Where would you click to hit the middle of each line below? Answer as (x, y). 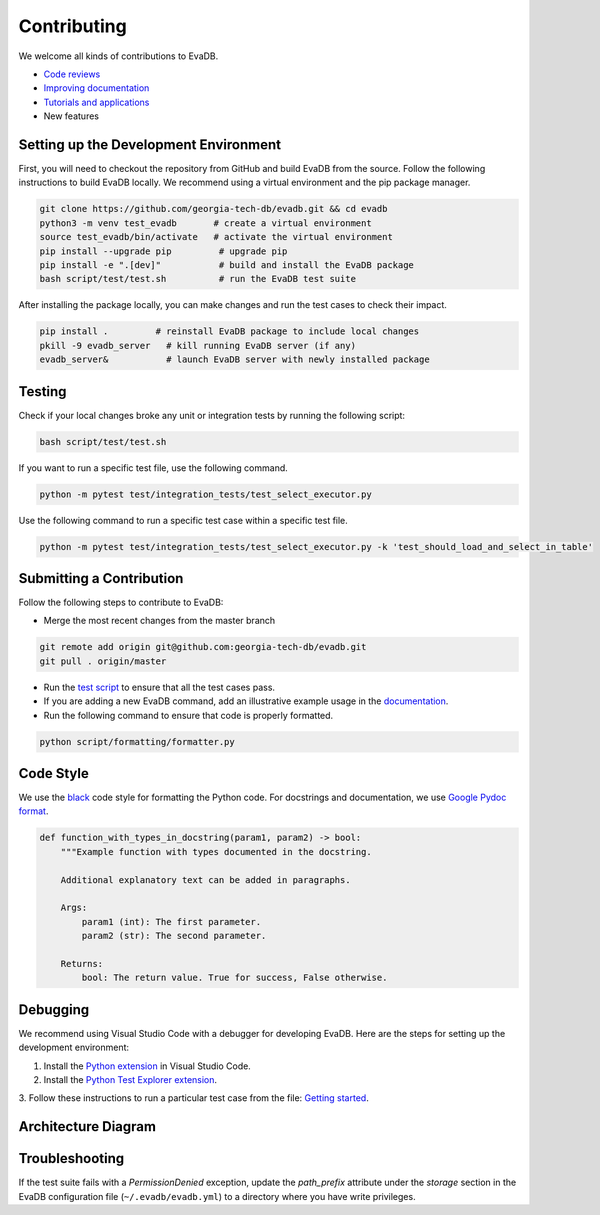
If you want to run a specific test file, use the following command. (153, 467)
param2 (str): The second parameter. (174, 936)
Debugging (54, 1009)
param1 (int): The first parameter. (171, 921)
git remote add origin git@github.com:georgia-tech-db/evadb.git (203, 647)
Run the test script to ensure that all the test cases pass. (159, 687)
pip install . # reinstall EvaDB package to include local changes (229, 331)
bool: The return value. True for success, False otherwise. (234, 978)
